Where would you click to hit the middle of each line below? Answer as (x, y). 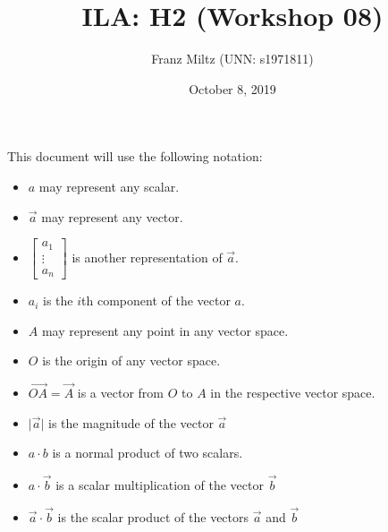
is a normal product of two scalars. (148, 453)
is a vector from (120, 393)
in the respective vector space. (293, 393)
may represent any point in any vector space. (165, 330)
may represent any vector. (112, 216)
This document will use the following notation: (135, 156)
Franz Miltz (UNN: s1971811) (232, 59)
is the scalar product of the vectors (153, 516)
